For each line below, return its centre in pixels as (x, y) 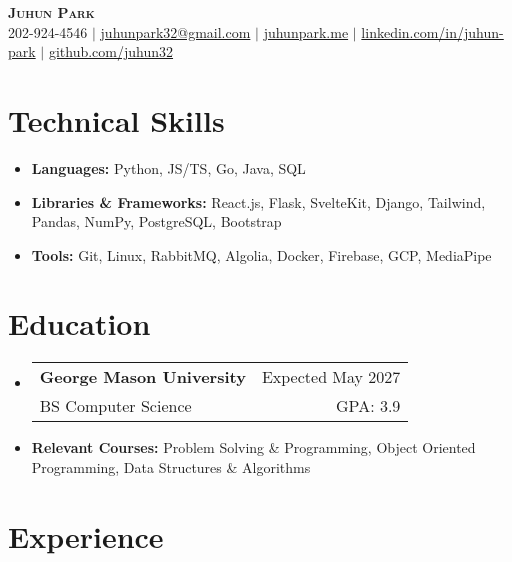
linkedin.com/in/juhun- (432, 31)
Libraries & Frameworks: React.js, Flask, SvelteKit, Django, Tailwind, (258, 201)
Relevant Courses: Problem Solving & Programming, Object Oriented (253, 447)
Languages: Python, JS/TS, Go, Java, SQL (168, 167)
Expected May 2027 (331, 377)
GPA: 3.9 (368, 406)
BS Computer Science (115, 406)
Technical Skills (116, 119)
